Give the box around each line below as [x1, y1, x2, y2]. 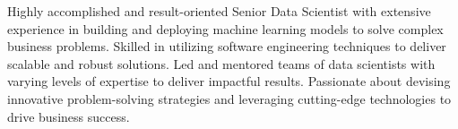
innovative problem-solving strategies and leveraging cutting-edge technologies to [7, 89, 452, 107]
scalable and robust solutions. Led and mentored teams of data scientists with [7, 54, 436, 73]
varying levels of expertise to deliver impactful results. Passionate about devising [7, 72, 451, 90]
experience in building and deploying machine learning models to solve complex [7, 19, 444, 38]
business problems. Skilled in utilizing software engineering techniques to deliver [7, 37, 446, 56]
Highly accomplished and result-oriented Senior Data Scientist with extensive [7, 2, 431, 20]
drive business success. [7, 107, 130, 125]
